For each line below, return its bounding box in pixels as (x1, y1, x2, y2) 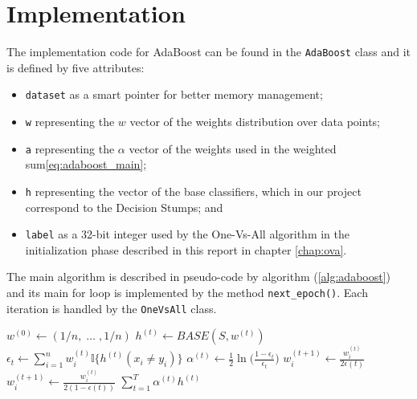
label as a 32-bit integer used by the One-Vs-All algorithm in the (25, 226, 350, 242)
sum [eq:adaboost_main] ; (25, 156, 147, 173)
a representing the (25, 140, 115, 157)
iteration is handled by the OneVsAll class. (6, 299, 217, 316)
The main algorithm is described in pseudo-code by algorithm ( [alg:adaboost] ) (6, 268, 391, 285)
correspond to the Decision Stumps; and (25, 198, 223, 215)
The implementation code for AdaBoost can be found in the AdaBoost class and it (6, 43, 411, 60)
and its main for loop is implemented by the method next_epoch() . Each (6, 284, 368, 301)
